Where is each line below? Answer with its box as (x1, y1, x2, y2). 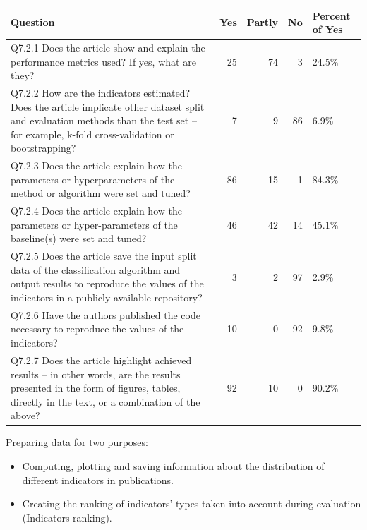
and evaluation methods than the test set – (11, 113, 197, 128)
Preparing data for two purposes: (6, 435, 148, 450)
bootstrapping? (11, 140, 76, 155)
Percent (312, 8, 351, 23)
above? (11, 408, 40, 423)
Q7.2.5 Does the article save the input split (11, 248, 197, 263)
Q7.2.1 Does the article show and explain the (11, 40, 205, 54)
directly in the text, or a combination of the (11, 394, 200, 409)
